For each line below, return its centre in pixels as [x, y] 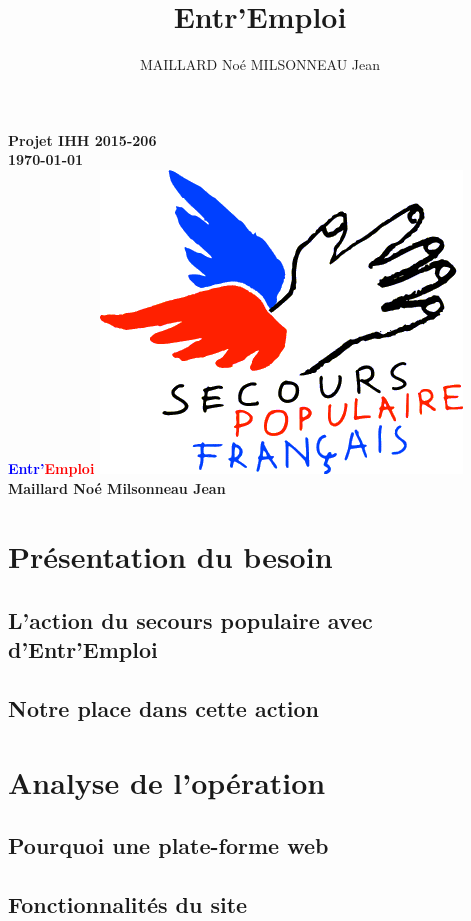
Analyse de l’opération [167, 781]
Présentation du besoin [170, 556]
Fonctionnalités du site [128, 903]
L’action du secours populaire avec [190, 619]
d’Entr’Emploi [83, 649]
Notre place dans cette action [164, 708]
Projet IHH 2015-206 [82, 139]
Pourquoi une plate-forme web [168, 845]
